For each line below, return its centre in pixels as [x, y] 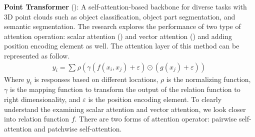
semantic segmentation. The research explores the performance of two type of [122, 26]
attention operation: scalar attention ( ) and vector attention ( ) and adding [118, 36]
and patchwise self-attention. [78, 128]
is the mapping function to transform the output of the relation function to [125, 89]
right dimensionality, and [42, 99]
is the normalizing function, [208, 79]
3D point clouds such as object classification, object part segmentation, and [120, 16]
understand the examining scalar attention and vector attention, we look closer [125, 109]
